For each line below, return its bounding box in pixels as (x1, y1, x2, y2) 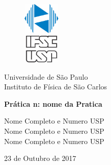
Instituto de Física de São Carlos (4, 81, 107, 92)
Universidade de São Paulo (4, 71, 88, 82)
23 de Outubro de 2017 (4, 153, 76, 163)
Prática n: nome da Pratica (4, 98, 102, 109)
